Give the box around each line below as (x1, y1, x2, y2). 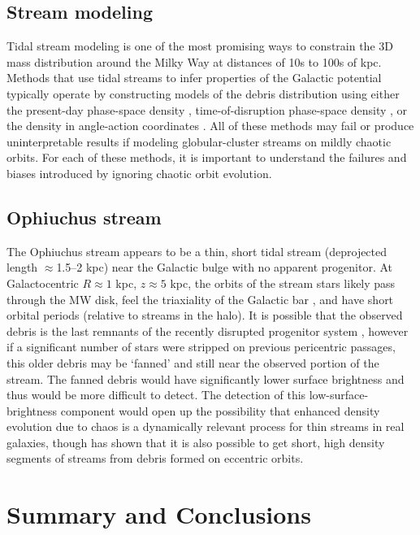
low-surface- (309, 386, 369, 403)
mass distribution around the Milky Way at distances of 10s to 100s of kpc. (6, 53, 382, 70)
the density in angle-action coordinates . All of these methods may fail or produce (6, 117, 414, 134)
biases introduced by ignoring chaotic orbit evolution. (6, 164, 272, 181)
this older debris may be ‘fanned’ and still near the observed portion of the (6, 354, 379, 371)
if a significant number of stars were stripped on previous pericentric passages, (6, 338, 396, 355)
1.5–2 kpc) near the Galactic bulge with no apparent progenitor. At (56, 259, 393, 276)
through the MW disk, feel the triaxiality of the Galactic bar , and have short (6, 290, 394, 307)
